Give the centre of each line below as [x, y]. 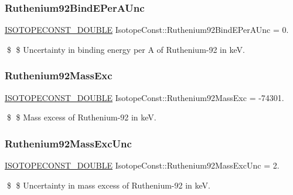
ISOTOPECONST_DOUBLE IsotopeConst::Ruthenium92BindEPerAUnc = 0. [147, 30]
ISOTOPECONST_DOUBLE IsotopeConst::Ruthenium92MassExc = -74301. [144, 97]
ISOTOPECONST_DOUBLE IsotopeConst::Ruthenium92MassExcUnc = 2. [142, 165]
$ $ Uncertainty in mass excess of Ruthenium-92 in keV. [108, 185]
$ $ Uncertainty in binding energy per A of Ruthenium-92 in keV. [126, 49]
